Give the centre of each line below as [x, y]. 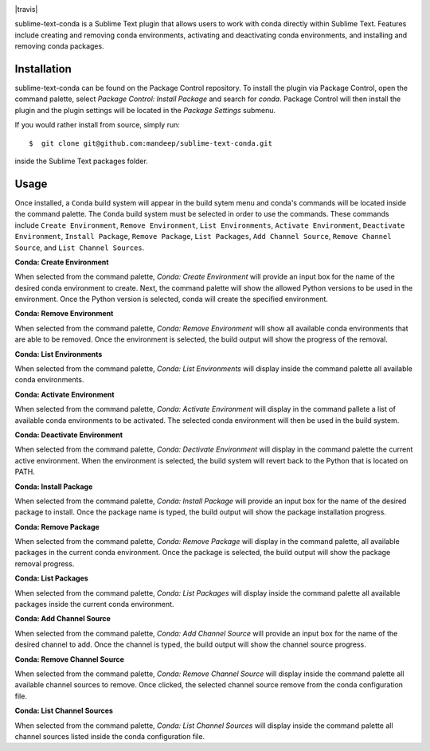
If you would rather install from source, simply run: [98, 125]
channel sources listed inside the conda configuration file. [110, 736]
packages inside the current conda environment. [94, 604]
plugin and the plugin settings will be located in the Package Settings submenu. [145, 110]
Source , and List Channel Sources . [80, 248]
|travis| [26, 9]
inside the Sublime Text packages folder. [82, 161]
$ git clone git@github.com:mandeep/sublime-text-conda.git [150, 143]
